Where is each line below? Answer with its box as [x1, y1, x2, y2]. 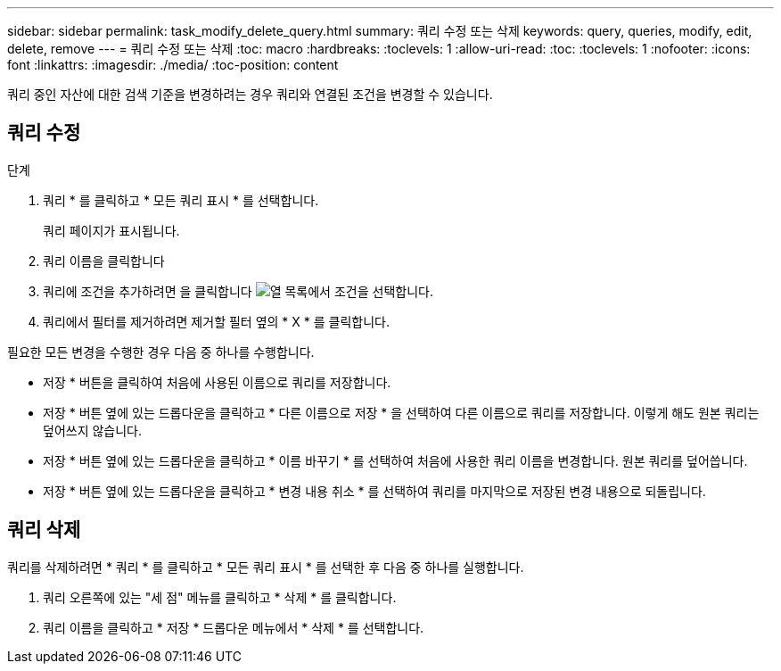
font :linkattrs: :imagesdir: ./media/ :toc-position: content [7, 57, 339, 72]
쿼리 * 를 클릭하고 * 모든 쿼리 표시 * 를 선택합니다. [43, 192, 319, 208]
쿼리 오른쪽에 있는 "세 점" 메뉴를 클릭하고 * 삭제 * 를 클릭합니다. [43, 589, 397, 605]
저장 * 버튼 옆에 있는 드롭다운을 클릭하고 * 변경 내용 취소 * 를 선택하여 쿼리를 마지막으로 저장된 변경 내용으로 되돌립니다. [43, 483, 706, 499]
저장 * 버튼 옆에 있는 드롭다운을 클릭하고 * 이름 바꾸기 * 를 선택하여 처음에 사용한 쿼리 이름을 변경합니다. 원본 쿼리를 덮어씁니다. [43, 452, 748, 468]
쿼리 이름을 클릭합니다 [43, 253, 165, 269]
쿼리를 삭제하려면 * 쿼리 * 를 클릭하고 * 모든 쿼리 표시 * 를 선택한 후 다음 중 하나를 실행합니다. [7, 559, 524, 575]
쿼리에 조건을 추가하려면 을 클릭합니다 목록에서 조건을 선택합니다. [43, 283, 433, 299]
